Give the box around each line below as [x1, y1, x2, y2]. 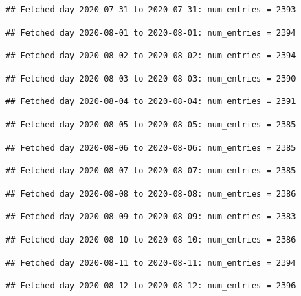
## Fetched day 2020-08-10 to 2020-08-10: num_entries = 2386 [5, 234, 296, 245]
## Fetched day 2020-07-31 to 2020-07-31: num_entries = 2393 [5, 5, 296, 14]
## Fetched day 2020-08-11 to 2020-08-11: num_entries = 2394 [5, 258, 296, 268]
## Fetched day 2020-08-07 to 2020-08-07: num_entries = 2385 [5, 166, 296, 176]
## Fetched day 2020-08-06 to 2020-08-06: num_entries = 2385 [5, 143, 296, 153]
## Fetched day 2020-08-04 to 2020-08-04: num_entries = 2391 [5, 97, 296, 107]
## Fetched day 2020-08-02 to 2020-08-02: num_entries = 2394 [5, 51, 296, 61]
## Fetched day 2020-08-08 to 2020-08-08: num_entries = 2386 [5, 188, 296, 199]
